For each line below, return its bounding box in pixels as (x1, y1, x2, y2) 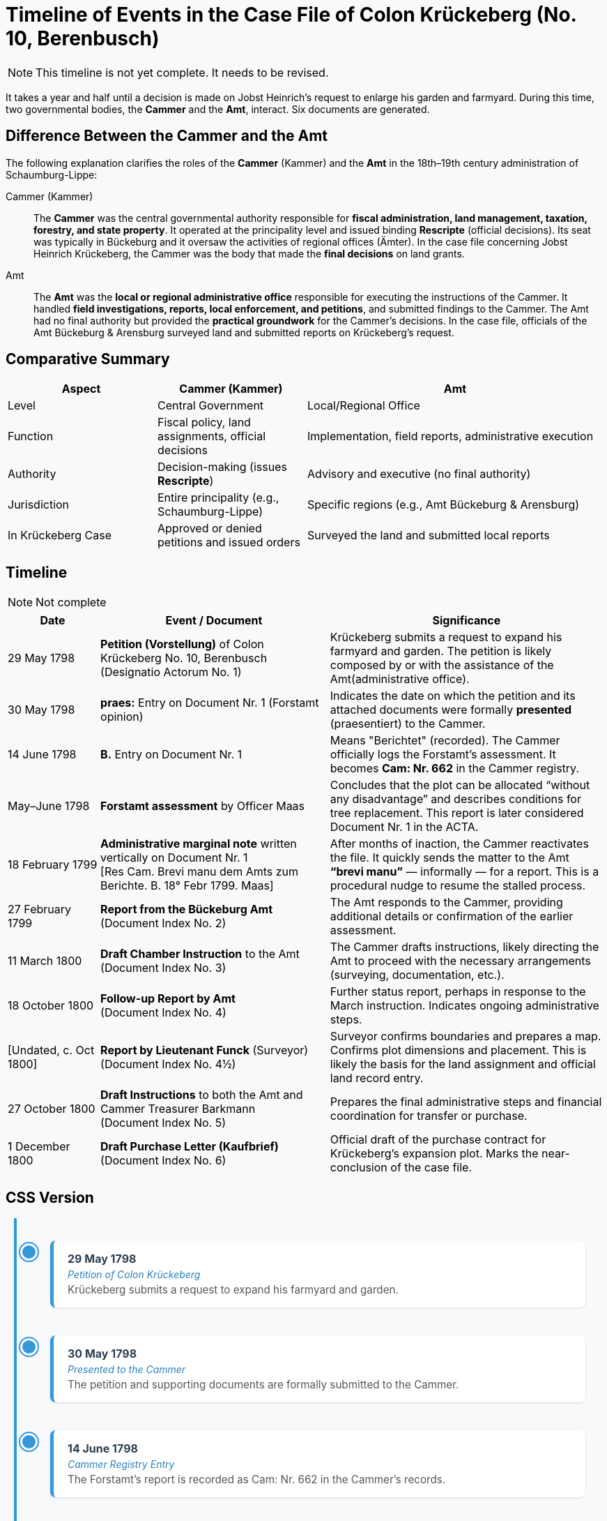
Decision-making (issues (157, 460, 287, 474)
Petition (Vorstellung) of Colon (100, 637, 264, 652)
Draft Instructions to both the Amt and (100, 1088, 303, 1102)
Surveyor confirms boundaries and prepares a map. (330, 1029, 601, 1044)
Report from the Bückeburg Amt (100, 902, 273, 917)
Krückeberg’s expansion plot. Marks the (330, 1146, 539, 1161)
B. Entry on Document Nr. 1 (100, 747, 243, 762)
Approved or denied (157, 521, 262, 536)
